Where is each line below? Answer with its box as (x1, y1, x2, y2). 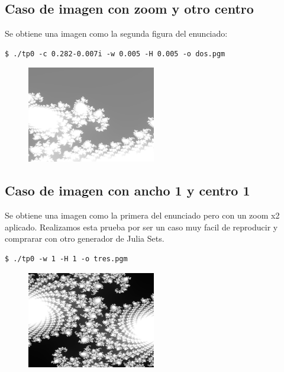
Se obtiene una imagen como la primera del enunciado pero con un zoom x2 (5, 209, 280, 222)
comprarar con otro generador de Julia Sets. (5, 232, 164, 245)
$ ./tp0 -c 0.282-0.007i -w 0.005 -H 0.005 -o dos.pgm (5, 49, 225, 58)
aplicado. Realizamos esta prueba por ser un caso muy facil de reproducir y (5, 220, 278, 233)
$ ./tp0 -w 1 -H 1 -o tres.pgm (5, 254, 128, 263)
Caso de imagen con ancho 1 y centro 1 (5, 181, 250, 200)
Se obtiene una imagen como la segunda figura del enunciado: (5, 27, 228, 40)
